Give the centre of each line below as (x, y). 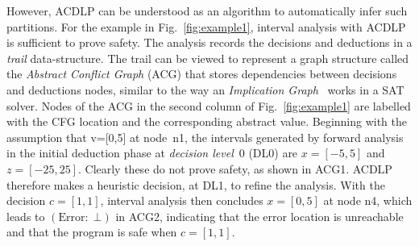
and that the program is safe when (92, 232)
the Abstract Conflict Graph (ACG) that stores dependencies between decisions (202, 74)
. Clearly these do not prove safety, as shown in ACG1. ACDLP (235, 168)
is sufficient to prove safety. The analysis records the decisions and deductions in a (209, 42)
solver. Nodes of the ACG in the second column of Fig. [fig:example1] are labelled (209, 105)
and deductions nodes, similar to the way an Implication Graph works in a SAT (205, 89)
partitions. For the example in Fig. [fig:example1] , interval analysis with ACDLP (206, 26)
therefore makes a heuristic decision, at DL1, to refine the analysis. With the (196, 184)
